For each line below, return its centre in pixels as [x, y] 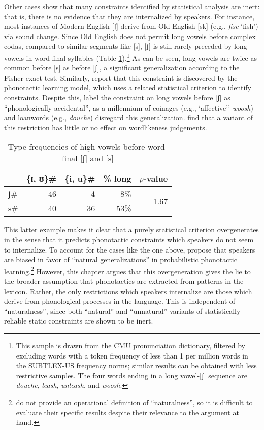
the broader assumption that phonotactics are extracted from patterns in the [124, 281]
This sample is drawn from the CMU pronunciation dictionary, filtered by [130, 345]
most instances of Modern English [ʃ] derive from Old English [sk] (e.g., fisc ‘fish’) [131, 26]
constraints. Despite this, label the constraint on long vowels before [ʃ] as [117, 97]
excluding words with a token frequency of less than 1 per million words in [132, 355]
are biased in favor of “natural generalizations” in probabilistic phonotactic [121, 259]
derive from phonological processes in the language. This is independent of [120, 301]
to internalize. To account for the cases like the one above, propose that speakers [130, 249]
